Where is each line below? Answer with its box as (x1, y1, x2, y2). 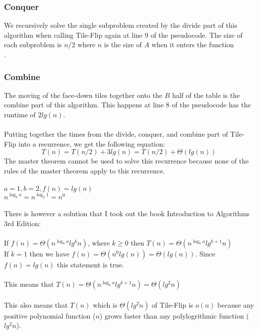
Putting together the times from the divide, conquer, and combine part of (4, 129, 228, 139)
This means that (4, 279, 54, 289)
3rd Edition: (4, 218, 41, 228)
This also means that (4, 299, 68, 310)
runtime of (4, 109, 36, 119)
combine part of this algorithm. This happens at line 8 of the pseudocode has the (4, 99, 251, 110)
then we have (29, 248, 69, 258)
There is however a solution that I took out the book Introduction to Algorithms (4, 208, 250, 219)
